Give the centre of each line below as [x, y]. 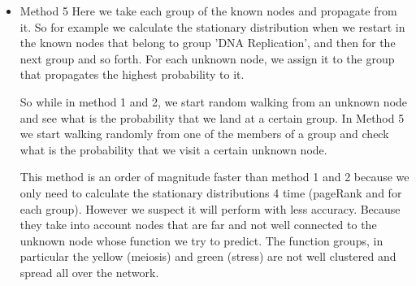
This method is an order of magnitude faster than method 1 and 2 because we [214, 177]
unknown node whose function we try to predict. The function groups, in [201, 240]
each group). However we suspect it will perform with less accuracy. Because [210, 208]
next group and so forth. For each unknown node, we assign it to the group [207, 58]
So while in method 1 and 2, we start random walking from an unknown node [214, 101]
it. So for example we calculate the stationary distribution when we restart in [212, 26]
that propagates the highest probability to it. [132, 74]
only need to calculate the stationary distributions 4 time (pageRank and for [211, 192]
